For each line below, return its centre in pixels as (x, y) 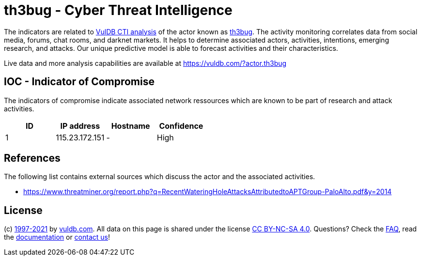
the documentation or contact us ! (57, 237)
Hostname (131, 126)
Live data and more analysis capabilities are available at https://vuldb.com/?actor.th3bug (145, 63)
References (32, 158)
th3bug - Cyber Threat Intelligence (118, 10)
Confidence (181, 126)
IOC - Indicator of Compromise (79, 82)
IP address (80, 126)
